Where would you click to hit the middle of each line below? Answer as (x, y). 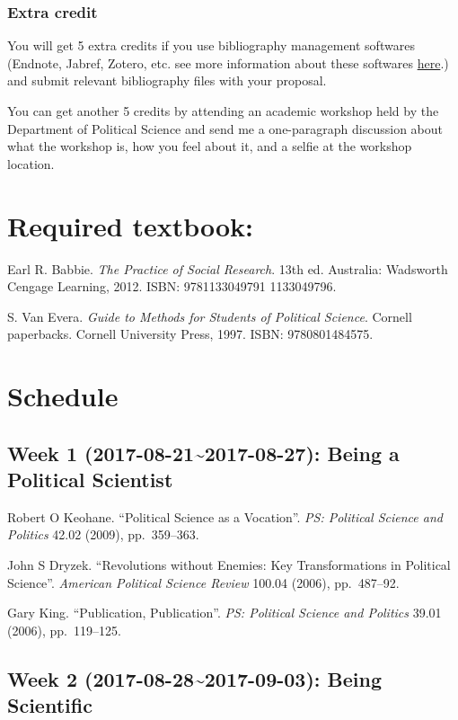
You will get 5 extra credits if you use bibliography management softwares (211, 45)
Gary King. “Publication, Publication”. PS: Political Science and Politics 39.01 (225, 613)
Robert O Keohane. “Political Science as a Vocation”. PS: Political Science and (225, 516)
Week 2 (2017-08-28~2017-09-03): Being (194, 678)
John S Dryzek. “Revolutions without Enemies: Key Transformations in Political (229, 565)
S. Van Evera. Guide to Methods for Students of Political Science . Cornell (210, 316)
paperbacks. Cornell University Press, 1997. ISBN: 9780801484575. (190, 334)
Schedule (63, 396)
